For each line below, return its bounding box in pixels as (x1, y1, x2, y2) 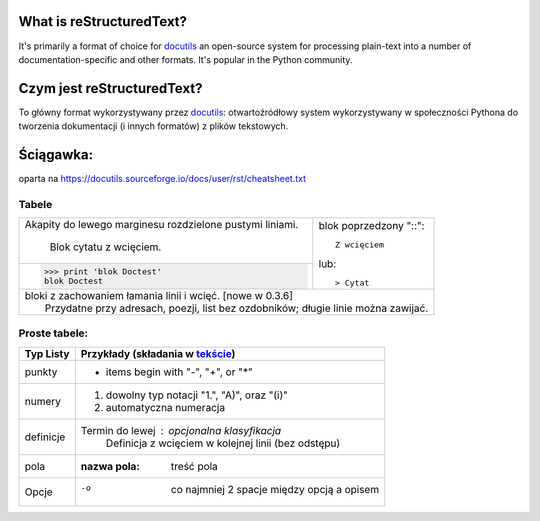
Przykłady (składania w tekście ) (80, 346, 236, 360)
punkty (24, 365, 58, 379)
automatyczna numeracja (105, 400, 225, 414)
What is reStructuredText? (18, 13, 188, 30)
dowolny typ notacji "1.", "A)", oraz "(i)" (105, 388, 289, 402)
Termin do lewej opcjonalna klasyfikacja (80, 423, 282, 437)
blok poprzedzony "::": (318, 219, 425, 233)
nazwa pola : (80, 459, 140, 473)
